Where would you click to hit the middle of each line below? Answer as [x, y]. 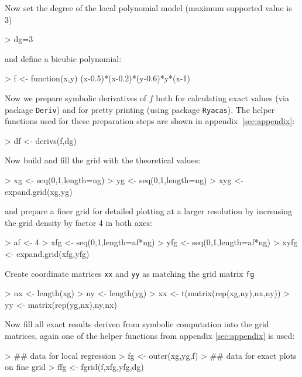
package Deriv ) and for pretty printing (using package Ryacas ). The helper [140, 109]
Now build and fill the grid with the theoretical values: [103, 160]
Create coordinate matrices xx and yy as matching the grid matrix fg [130, 273]
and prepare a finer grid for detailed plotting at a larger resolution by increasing [148, 211]
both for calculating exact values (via [222, 97]
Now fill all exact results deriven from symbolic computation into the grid [137, 324]
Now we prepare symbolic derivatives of [76, 97]
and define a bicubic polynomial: [63, 58]
